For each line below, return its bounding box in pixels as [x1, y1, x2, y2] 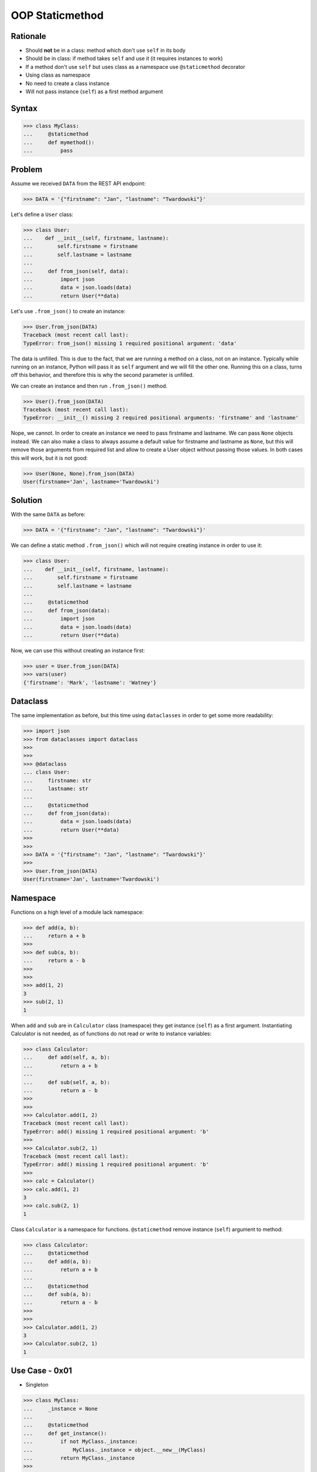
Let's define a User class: [11, 211, 73, 218]
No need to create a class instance [25, 79, 110, 87]
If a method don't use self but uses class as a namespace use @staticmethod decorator [25, 63, 246, 70]
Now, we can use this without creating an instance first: [11, 647, 145, 654]
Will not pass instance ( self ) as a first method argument [25, 88, 164, 95]
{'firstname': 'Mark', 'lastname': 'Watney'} [23, 679, 157, 686]
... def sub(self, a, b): [23, 1079, 110, 1086]
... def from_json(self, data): [23, 268, 129, 274]
